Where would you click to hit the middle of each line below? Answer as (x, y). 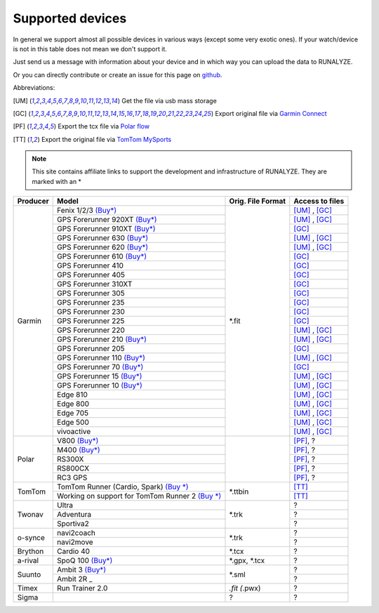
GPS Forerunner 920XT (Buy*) (107, 220)
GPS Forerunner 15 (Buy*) (100, 376)
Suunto (29, 574)
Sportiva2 (73, 524)
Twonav (30, 515)
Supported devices (70, 18)
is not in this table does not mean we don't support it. (90, 48)
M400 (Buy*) (79, 450)
